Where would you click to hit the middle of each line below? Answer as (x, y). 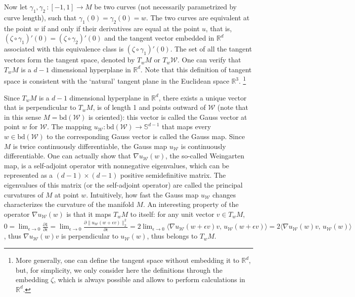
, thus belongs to (172, 236)
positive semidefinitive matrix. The (173, 175)
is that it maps (89, 214)
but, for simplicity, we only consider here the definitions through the (119, 270)
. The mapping (69, 126)
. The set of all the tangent (211, 49)
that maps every (186, 126)
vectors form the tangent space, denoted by (69, 60)
